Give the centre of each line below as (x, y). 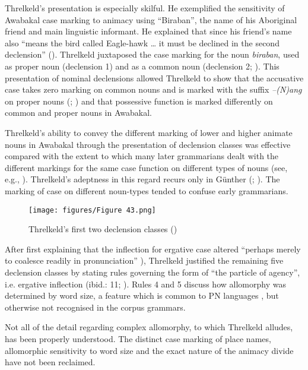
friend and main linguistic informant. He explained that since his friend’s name (148, 31)
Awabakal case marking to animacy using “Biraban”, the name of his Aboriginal (151, 19)
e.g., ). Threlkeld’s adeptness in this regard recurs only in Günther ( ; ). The (142, 179)
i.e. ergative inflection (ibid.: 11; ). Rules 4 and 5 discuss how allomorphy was (145, 284)
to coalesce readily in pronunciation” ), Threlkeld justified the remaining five (144, 260)
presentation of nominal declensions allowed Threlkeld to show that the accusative (154, 78)
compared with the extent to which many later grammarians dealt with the (142, 156)
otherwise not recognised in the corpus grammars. (95, 307)
